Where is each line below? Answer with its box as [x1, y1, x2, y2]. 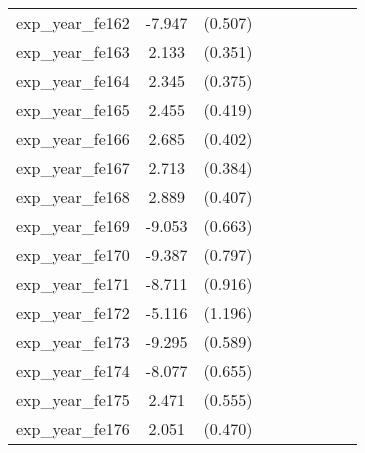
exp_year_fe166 [16, 127, 130, 150]
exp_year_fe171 [16, 272, 130, 295]
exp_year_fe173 [16, 330, 130, 353]
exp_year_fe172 [16, 301, 130, 324]
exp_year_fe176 [16, 417, 130, 440]
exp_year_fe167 [16, 156, 130, 179]
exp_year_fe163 [16, 40, 130, 63]
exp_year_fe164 [16, 69, 130, 92]
